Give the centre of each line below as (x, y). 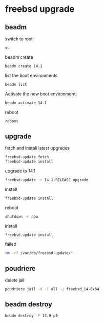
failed (11, 244)
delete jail (15, 280)
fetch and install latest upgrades (37, 148)
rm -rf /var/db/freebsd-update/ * (39, 253)
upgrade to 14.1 (20, 171)
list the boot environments (31, 75)
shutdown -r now (21, 216)
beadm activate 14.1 (26, 103)
